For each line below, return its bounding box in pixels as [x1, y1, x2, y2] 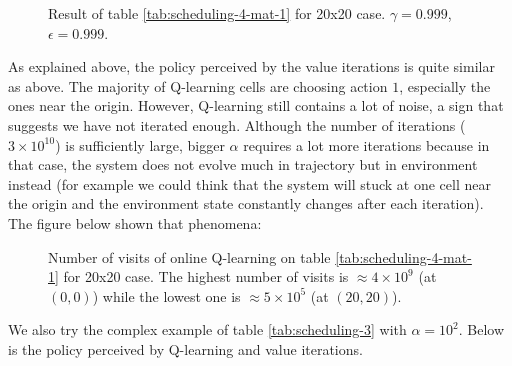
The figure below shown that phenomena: [8, 212, 262, 233]
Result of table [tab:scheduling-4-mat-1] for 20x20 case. [48, 3, 386, 23]
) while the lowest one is [92, 285, 241, 306]
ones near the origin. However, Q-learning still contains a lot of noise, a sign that [8, 95, 504, 116]
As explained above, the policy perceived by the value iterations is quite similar [8, 56, 495, 77]
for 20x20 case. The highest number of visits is [63, 266, 349, 287]
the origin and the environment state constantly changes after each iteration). [8, 193, 484, 214]
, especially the [399, 75, 491, 96]
